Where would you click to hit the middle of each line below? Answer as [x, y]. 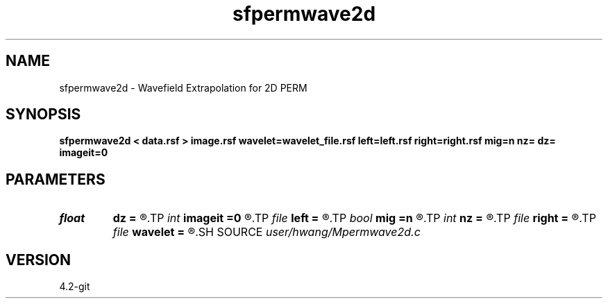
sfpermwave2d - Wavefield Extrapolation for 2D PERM [183, 87]
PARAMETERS [56, 179]
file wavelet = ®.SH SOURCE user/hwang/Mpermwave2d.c [267, 232]
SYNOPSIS [43, 115]
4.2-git [75, 287]
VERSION [39, 260]
